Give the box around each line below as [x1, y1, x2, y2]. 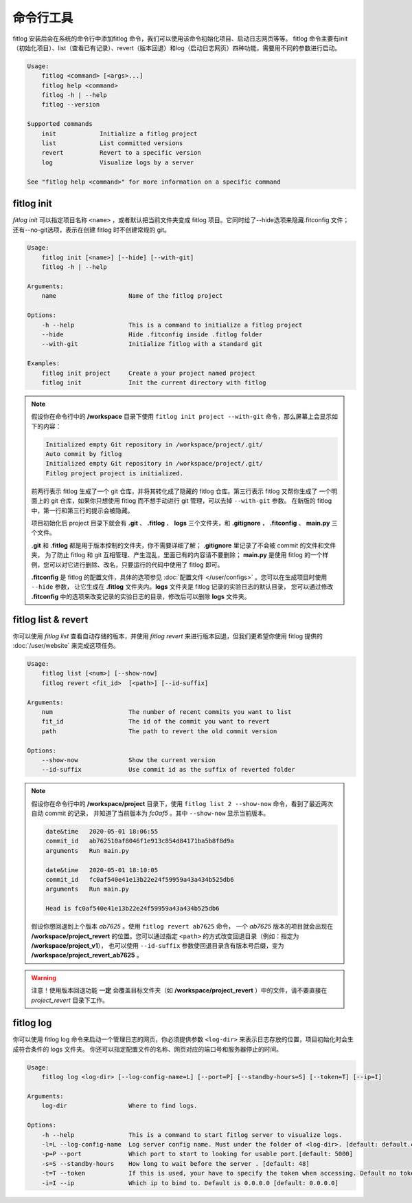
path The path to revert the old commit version [41, 727, 277, 735]
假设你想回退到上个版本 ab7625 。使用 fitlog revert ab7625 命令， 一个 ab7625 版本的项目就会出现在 [31, 922, 333, 931]
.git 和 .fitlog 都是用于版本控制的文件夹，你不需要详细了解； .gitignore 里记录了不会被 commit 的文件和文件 [31, 541, 336, 550]
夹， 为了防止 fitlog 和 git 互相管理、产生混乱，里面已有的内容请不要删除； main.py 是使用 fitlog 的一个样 [31, 551, 329, 559]
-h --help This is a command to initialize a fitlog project [41, 321, 303, 329]
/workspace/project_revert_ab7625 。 [31, 951, 144, 960]
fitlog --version [41, 100, 100, 109]
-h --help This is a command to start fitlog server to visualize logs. [41, 1131, 343, 1138]
